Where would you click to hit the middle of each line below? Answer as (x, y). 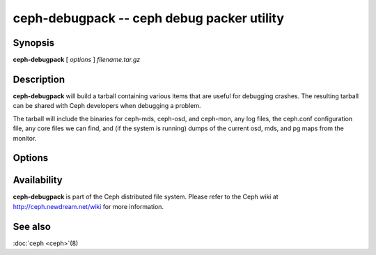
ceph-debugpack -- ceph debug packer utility (149, 18)
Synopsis (34, 43)
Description (39, 79)
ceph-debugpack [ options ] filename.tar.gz (77, 60)
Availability (38, 180)
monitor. (25, 138)
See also (32, 226)
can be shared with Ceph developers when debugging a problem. (107, 106)
